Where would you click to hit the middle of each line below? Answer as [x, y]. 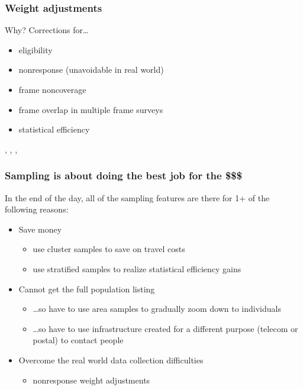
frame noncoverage [52, 89]
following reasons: [37, 209]
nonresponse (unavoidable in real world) [91, 70]
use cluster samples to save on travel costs [109, 249]
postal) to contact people [78, 340]
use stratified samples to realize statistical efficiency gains [137, 268]
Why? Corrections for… [47, 30]
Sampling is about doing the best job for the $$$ [124, 175]
